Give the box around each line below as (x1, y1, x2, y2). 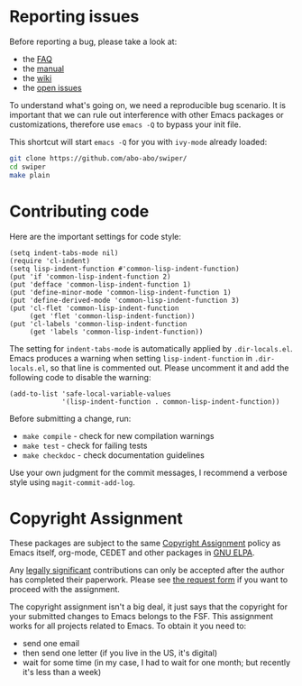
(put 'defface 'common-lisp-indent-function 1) (9, 279, 192, 289)
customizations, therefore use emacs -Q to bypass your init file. (9, 119, 242, 130)
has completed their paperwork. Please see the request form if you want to (9, 574, 288, 585)
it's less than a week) (22, 667, 102, 678)
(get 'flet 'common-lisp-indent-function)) (29, 311, 196, 321)
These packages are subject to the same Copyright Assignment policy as (9, 538, 281, 549)
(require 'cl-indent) (9, 256, 91, 265)
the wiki (22, 72, 52, 83)
